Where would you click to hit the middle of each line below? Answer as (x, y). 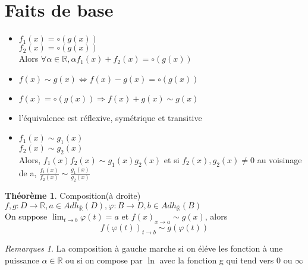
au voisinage (279, 159)
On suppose (26, 216)
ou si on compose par (104, 260)
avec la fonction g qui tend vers (217, 260)
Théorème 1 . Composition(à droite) (73, 196)
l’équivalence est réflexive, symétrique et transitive (110, 117)
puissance (22, 260)
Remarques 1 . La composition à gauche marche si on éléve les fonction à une (144, 248)
